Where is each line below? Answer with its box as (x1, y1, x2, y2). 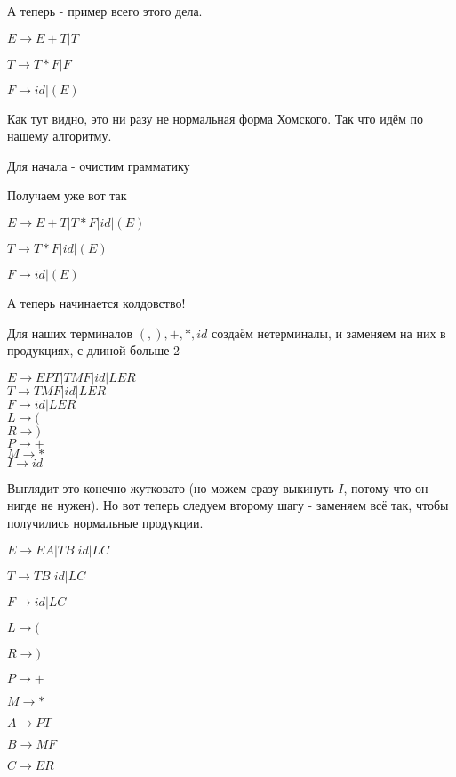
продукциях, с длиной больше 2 (7, 341, 180, 360)
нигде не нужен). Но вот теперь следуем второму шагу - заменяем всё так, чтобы (7, 496, 449, 514)
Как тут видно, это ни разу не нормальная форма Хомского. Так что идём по (7, 109, 424, 127)
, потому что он (343, 478, 428, 497)
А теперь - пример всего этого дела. (7, 2, 203, 20)
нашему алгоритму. (7, 126, 112, 145)
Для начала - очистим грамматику (7, 156, 190, 174)
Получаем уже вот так (7, 186, 127, 205)
